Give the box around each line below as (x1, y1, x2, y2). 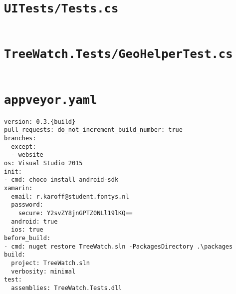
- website (11, 151, 43, 159)
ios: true (11, 226, 43, 234)
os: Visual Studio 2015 (4, 160, 83, 167)
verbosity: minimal (11, 268, 76, 275)
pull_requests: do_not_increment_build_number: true (4, 126, 183, 134)
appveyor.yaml (4, 92, 97, 107)
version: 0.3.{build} (4, 118, 76, 125)
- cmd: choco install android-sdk (4, 176, 119, 184)
